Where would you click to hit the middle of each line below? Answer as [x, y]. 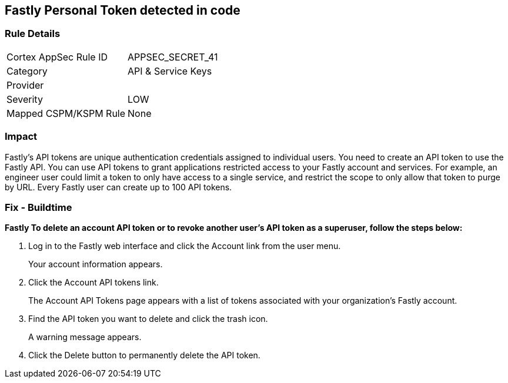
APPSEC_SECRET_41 [173, 57]
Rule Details [33, 34]
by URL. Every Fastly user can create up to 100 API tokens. [118, 187]
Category [27, 71]
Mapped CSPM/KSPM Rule [66, 113]
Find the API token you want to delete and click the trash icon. [148, 319]
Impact [21, 137]
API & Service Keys [170, 71]
